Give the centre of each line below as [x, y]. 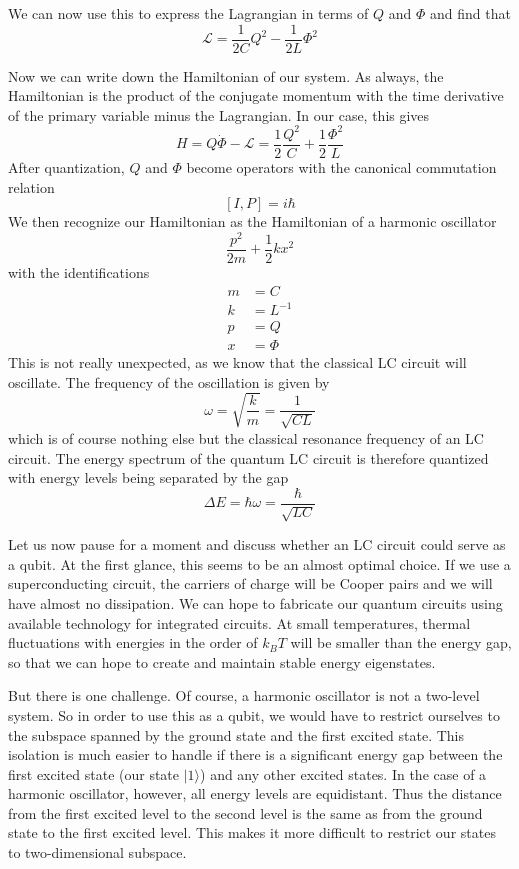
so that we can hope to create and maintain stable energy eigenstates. [222, 661]
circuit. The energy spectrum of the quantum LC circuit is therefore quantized [248, 457]
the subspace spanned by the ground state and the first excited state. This [236, 734]
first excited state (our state [94, 773]
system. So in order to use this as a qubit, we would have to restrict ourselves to [254, 714]
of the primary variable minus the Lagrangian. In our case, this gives [219, 114]
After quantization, [66, 167]
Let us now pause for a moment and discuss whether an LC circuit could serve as [257, 544]
